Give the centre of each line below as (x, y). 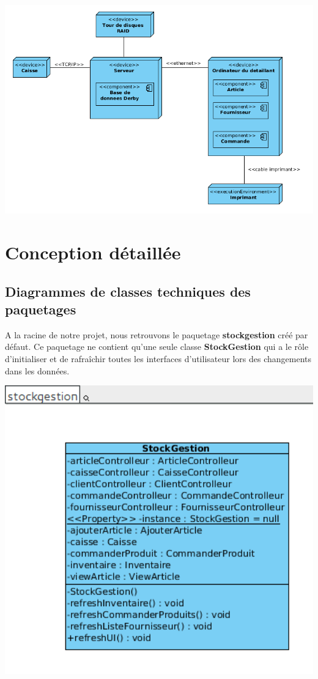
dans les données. (37, 370)
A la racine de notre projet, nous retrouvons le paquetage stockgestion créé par (157, 334)
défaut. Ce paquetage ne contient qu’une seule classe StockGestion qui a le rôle (157, 347)
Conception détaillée (93, 252)
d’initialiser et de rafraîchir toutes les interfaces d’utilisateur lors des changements (158, 358)
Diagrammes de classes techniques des (128, 291)
